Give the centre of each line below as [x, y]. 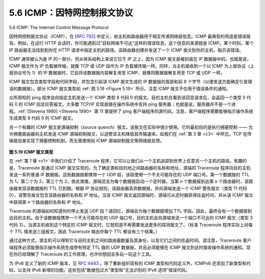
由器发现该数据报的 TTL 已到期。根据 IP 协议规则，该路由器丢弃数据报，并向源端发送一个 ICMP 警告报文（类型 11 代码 [128, 188]
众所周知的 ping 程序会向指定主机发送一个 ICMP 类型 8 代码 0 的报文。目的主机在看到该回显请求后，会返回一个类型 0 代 [130, 97]
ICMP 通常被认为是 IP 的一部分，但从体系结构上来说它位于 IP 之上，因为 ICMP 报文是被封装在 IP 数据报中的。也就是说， [130, 59]
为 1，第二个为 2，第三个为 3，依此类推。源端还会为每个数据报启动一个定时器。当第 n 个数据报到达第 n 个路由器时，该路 [131, 182]
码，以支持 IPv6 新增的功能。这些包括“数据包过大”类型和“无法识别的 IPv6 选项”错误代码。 [99, 270]
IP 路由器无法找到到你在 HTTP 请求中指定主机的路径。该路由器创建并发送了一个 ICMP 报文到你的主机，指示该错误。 [126, 50]
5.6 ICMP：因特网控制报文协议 [71, 13]
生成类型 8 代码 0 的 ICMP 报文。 [42, 118]
